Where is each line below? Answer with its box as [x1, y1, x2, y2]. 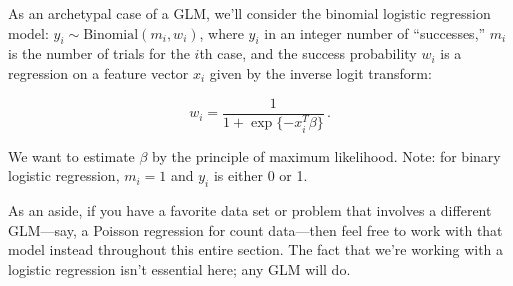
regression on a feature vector [8, 62, 189, 83]
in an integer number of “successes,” [264, 22, 486, 43]
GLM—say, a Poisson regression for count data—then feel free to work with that [8, 219, 503, 240]
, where [199, 22, 244, 43]
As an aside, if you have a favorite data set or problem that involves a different [8, 200, 492, 221]
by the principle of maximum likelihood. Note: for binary [152, 145, 501, 166]
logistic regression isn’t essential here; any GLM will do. [8, 258, 351, 279]
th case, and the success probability [199, 43, 417, 64]
